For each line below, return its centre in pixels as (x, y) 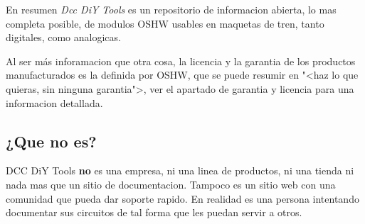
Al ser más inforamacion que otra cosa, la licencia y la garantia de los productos (181, 61)
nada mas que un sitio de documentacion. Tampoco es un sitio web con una (171, 184)
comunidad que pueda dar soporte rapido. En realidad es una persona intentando (182, 198)
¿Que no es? (51, 141)
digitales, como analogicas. (63, 37)
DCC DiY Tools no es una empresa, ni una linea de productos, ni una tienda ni (180, 170)
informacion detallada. (54, 102)
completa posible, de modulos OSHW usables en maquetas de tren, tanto (165, 23)
